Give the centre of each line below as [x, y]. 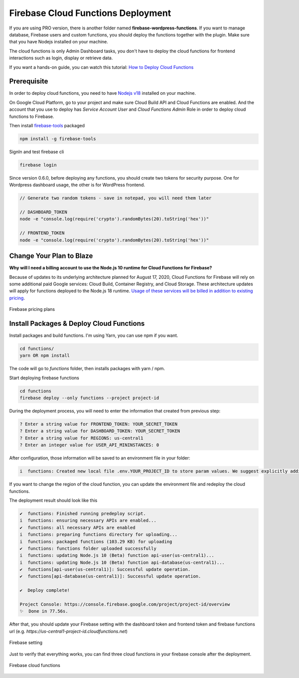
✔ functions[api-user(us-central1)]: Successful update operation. [105, 569]
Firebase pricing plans [32, 309]
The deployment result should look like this [53, 500]
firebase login [38, 165]
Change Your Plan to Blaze [51, 256]
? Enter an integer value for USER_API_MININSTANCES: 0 [89, 445]
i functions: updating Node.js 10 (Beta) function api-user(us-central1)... [117, 556]
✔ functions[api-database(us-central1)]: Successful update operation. [110, 576]
